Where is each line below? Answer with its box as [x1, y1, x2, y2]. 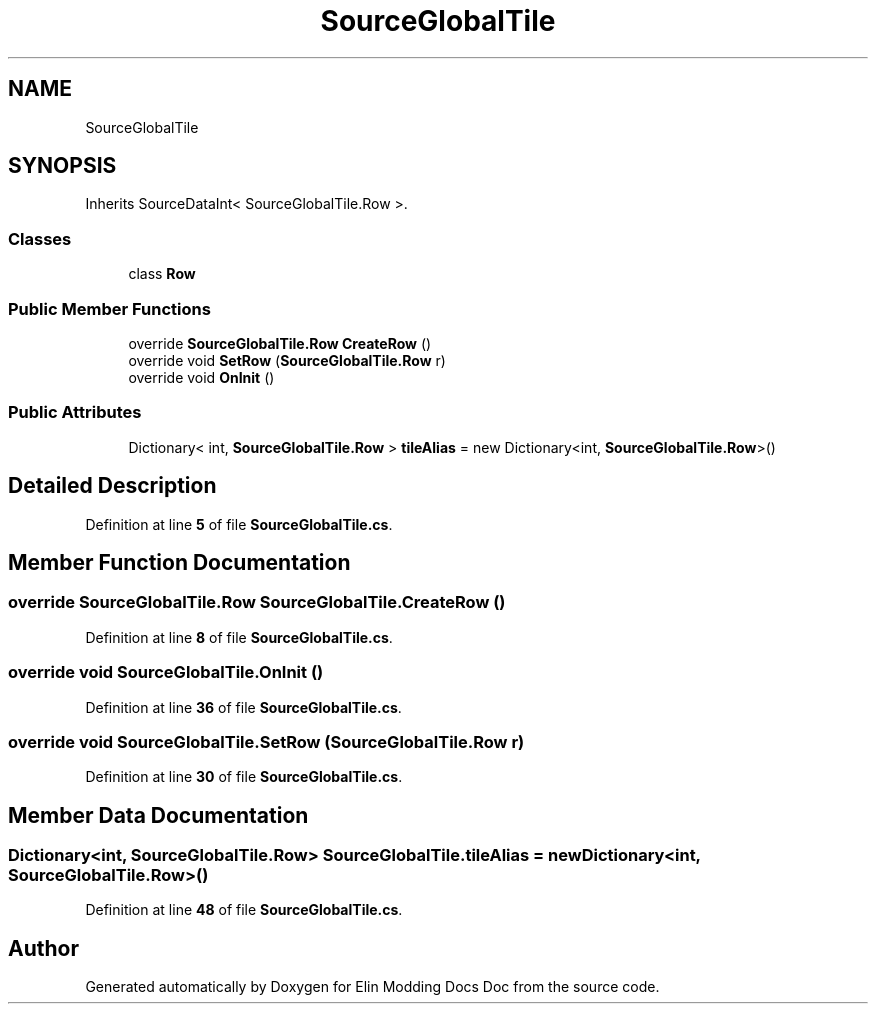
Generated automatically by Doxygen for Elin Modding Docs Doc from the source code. [85, 978, 660, 996]
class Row [128, 265, 196, 283]
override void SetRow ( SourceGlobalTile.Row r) [128, 351, 446, 369]
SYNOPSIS [8, 153, 117, 179]
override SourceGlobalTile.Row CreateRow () [128, 334, 432, 352]
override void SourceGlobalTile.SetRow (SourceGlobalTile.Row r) [8, 731, 525, 752]
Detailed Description [8, 473, 217, 499]
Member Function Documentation [8, 549, 351, 575]
